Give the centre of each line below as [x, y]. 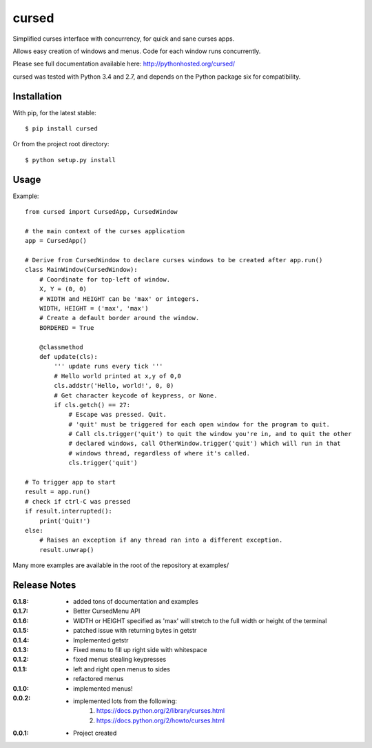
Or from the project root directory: [61, 144]
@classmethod [61, 347]
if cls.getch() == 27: [92, 405]
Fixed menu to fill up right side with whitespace [140, 650]
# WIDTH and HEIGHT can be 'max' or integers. [119, 299]
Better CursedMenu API [107, 611]
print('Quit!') [65, 521]
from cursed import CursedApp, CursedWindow [102, 212]
